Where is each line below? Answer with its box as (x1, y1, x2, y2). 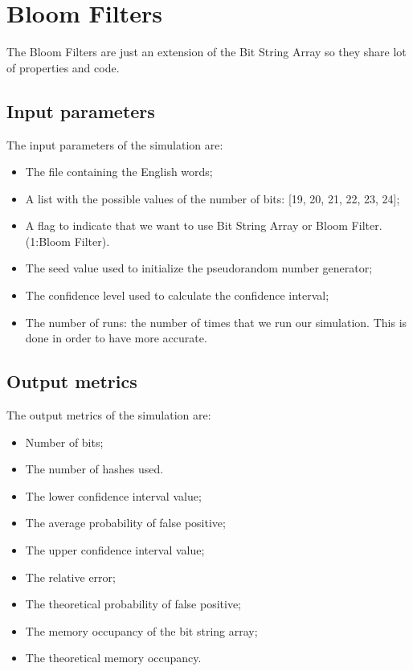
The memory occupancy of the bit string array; (25, 622, 258, 639)
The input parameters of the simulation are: (6, 136, 223, 153)
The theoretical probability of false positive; (25, 595, 241, 612)
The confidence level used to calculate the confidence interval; (25, 287, 329, 304)
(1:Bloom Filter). (25, 232, 110, 249)
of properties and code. (6, 59, 120, 76)
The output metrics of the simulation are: (6, 407, 211, 423)
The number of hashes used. (25, 460, 164, 477)
